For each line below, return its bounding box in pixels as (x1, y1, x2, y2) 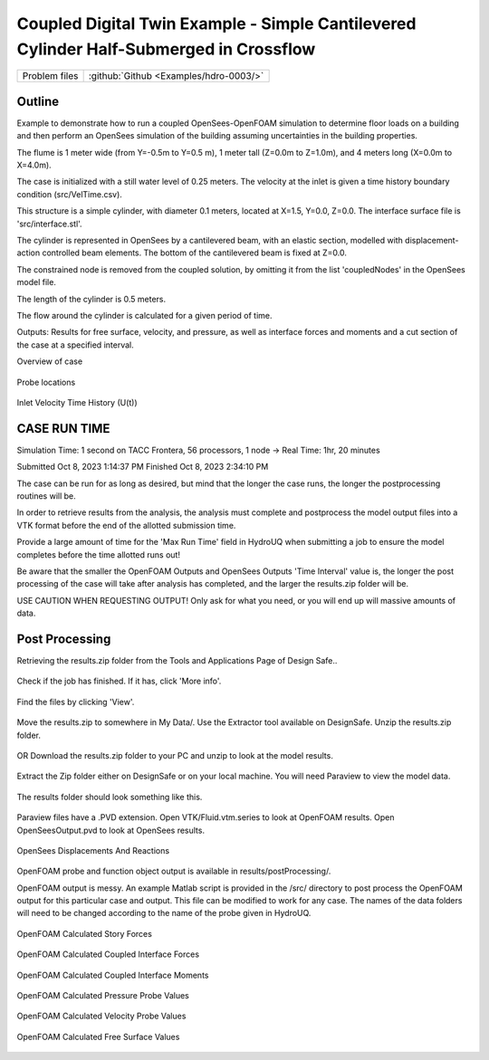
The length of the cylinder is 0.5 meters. (16, 293, 167, 304)
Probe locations (16, 377, 76, 387)
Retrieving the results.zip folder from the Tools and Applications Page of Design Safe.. (16, 655, 338, 665)
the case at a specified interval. (16, 339, 135, 350)
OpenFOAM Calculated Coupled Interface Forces (16, 949, 199, 960)
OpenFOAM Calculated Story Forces (16, 928, 153, 939)
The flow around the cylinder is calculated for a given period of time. (16, 310, 273, 320)
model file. (16, 277, 56, 288)
